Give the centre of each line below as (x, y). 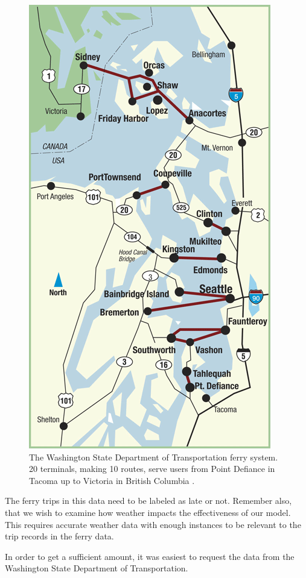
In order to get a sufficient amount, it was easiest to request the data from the (150, 556)
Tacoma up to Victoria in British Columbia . (112, 480)
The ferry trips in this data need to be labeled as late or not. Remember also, (148, 501)
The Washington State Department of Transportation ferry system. (154, 457)
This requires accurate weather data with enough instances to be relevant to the (153, 524)
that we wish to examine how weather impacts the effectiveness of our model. (148, 512)
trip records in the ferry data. (59, 536)
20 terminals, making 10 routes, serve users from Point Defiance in (152, 469)
